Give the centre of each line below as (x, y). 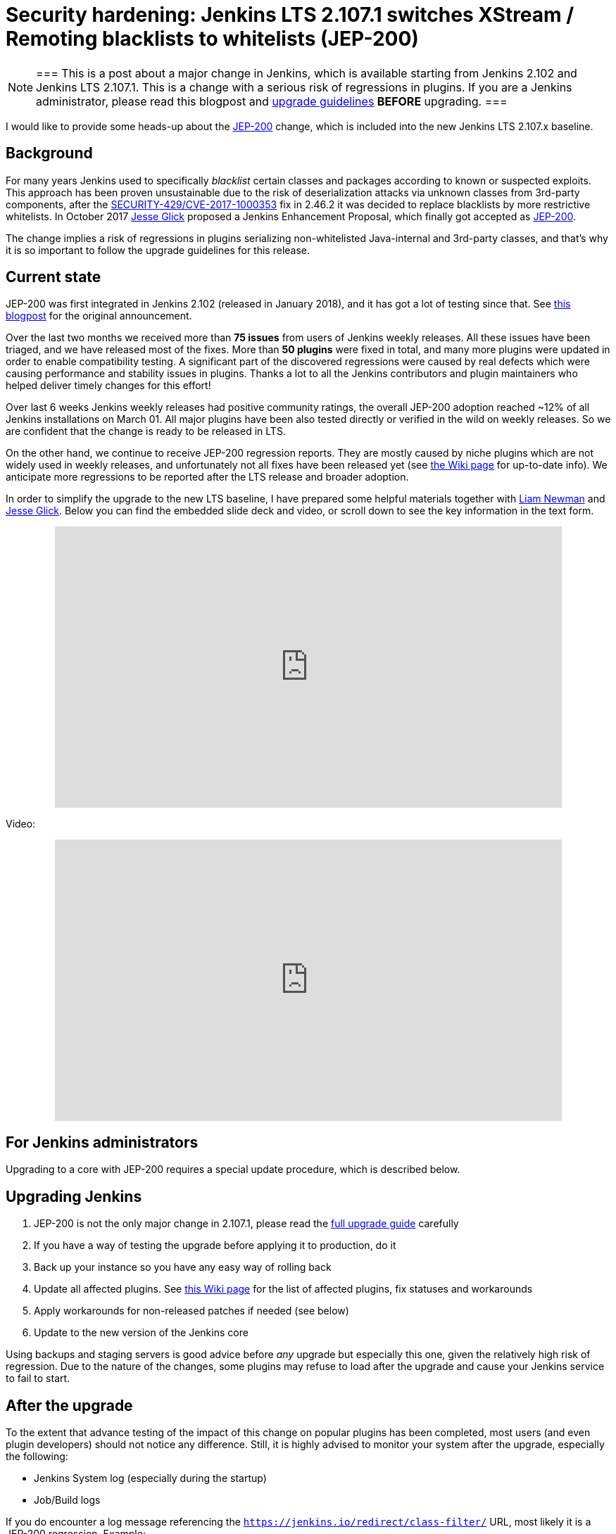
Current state (54, 277)
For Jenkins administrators (102, 1142)
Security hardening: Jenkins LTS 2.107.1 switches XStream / (290, 15)
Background (49, 153)
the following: (37, 1456)
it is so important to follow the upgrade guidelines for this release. (158, 250)
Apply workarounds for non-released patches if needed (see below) (191, 1311)
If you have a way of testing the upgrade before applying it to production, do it (215, 1245)
